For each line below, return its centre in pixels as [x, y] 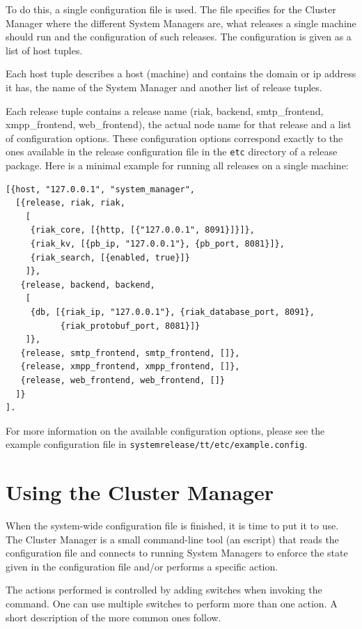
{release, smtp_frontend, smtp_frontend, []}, [130, 353]
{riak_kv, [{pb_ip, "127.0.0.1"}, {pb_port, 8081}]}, [157, 243]
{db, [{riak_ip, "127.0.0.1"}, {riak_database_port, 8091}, [172, 312]
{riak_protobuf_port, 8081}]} [130, 326]
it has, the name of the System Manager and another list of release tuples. [164, 87]
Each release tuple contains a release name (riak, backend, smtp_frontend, [165, 110]
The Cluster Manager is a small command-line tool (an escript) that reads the [172, 539]
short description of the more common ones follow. [113, 617]
